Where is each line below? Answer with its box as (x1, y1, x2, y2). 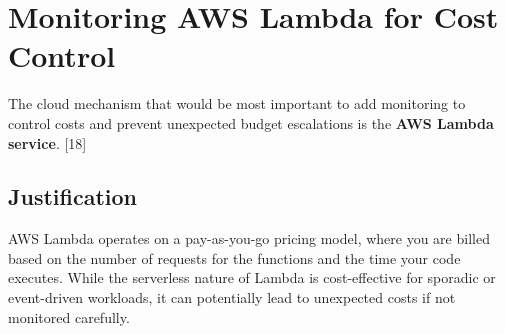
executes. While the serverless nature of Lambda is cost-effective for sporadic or (8, 267, 496, 288)
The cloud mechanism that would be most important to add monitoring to (8, 93, 466, 114)
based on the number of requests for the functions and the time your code (8, 247, 461, 268)
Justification (8, 181, 137, 212)
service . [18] (8, 132, 87, 153)
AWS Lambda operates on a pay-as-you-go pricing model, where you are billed (8, 228, 490, 249)
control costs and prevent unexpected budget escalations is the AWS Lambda (8, 112, 494, 133)
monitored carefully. (8, 306, 130, 327)
